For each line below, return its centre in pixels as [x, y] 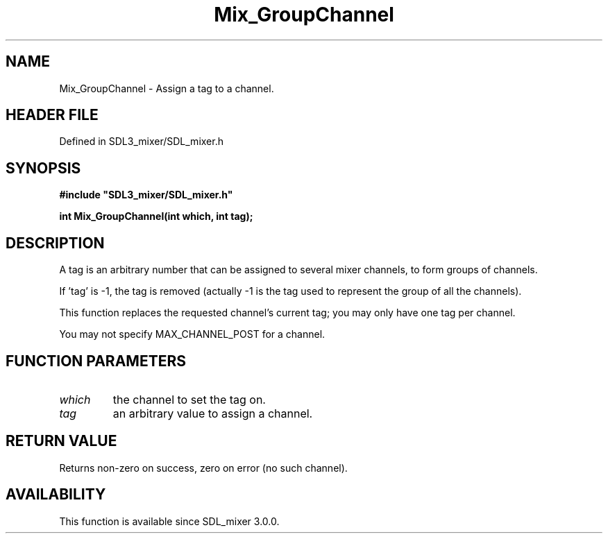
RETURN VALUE [61, 441]
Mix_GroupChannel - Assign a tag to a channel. [167, 88]
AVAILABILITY [56, 495]
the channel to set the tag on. [189, 399]
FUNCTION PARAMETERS [96, 361]
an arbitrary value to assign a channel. [213, 413]
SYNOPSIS [43, 168]
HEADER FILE [52, 115]
